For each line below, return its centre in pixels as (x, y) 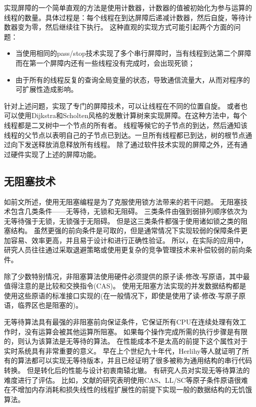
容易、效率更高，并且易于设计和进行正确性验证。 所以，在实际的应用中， (129, 240)
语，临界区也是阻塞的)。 (43, 305)
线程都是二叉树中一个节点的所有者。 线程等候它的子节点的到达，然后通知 (122, 125)
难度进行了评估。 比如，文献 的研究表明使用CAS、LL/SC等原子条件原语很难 (126, 380)
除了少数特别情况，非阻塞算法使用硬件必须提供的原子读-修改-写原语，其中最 (127, 276)
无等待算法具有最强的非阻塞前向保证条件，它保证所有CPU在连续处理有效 (122, 322)
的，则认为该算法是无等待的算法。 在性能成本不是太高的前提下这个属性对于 (126, 341)
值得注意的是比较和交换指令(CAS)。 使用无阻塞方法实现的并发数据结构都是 (125, 286)
